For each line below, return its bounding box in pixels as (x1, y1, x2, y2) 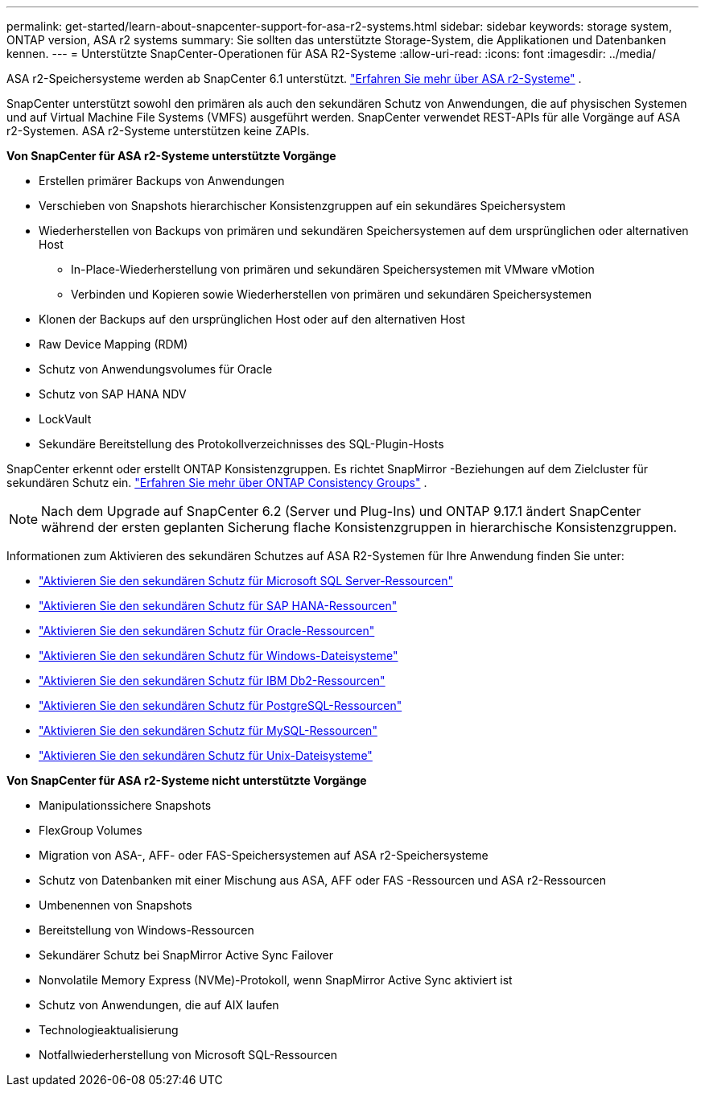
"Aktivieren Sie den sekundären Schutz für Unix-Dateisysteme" (39, 749, 373, 762)
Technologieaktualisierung (39, 1023, 179, 1037)
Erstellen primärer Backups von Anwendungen (39, 174, 285, 188)
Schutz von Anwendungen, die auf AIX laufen (39, 998, 279, 1012)
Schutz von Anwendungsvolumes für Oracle (39, 362, 273, 376)
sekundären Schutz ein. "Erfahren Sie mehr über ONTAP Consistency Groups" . (6, 476, 427, 489)
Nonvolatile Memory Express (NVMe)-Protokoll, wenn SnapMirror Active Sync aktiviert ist (39, 973, 513, 987)
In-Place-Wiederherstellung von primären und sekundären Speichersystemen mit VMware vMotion (71, 262, 595, 276)
